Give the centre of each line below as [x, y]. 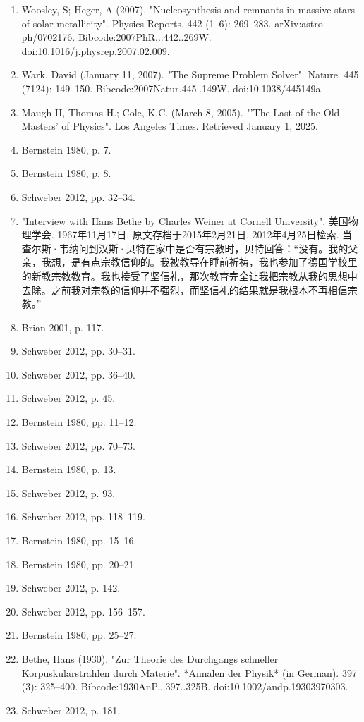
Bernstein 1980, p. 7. [66, 149]
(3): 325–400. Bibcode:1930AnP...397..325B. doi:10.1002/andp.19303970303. [185, 686]
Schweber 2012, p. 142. [71, 588]
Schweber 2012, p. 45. [68, 398]
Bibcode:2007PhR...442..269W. [145, 37]
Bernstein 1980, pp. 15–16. [79, 540]
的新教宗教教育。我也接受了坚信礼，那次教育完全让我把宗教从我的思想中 [189, 275]
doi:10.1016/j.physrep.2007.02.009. [96, 50]
